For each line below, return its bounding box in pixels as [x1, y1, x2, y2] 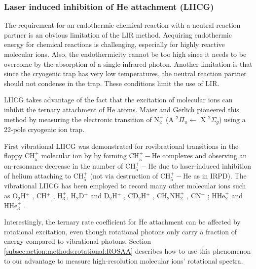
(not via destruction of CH [90, 171, 171, 181]
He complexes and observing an [151, 150, 247, 161]
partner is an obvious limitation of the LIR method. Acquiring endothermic [4, 29, 232, 40]
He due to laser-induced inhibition [148, 160, 252, 171]
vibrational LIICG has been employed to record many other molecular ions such [4, 180, 246, 191]
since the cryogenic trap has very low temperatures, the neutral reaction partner [4, 68, 247, 79]
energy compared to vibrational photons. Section [4, 236, 151, 246]
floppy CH [4, 150, 35, 161]
